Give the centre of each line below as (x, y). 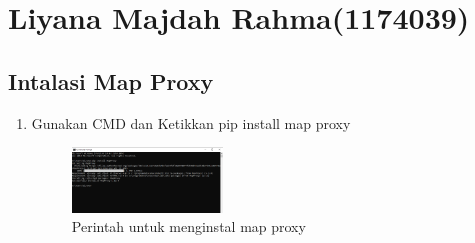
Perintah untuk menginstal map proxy (188, 226)
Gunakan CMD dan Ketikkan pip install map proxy (191, 122)
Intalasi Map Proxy (111, 80)
